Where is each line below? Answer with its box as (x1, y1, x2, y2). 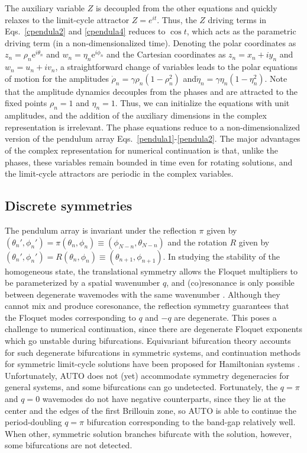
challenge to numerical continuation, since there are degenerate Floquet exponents (5, 323, 302, 335)
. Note (264, 72, 287, 84)
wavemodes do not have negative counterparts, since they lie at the (42, 393, 286, 405)
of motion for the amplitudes (5, 72, 109, 84)
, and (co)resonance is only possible (166, 276, 295, 289)
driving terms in (208, 13, 267, 25)
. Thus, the (157, 13, 197, 25)
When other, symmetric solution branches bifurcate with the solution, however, (5, 427, 292, 439)
